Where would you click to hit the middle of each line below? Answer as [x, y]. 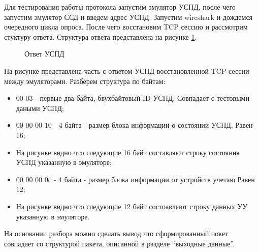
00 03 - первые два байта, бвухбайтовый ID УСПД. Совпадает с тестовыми [133, 98]
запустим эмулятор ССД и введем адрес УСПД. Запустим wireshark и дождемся [128, 17]
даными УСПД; [40, 108]
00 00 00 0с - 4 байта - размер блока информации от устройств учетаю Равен [135, 179]
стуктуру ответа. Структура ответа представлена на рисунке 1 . [101, 36]
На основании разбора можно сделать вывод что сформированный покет [116, 233]
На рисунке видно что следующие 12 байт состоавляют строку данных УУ [132, 206]
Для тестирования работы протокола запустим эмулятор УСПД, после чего [120, 7]
